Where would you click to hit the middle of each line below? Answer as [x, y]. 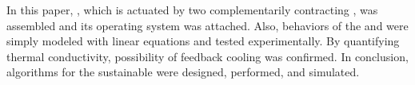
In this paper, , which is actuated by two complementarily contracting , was [192, 10]
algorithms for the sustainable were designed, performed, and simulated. [183, 72]
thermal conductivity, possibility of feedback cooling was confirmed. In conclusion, [207, 56]
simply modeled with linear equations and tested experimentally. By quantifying [203, 41]
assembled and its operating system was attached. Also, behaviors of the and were [207, 25]
